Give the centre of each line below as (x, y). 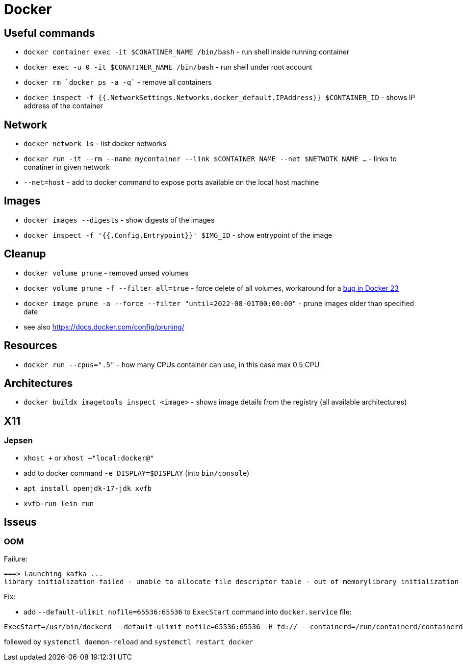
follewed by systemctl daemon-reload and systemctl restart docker (129, 641)
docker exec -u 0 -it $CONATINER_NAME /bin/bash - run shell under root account (168, 67)
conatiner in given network (67, 167)
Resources (31, 346)
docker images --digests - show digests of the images (119, 220)
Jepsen (18, 441)
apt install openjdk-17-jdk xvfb (88, 488)
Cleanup (25, 254)
